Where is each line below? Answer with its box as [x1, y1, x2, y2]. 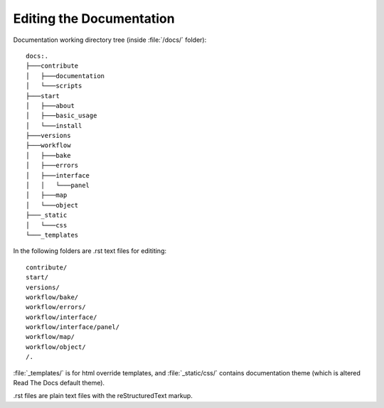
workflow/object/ [26, 343, 86, 351]
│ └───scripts [26, 82, 82, 90]
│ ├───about [26, 102, 75, 109]
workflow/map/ [26, 333, 75, 341]
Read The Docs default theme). [13, 379, 105, 387]
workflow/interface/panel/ [26, 323, 120, 331]
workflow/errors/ [26, 303, 86, 311]
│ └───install [26, 122, 82, 129]
